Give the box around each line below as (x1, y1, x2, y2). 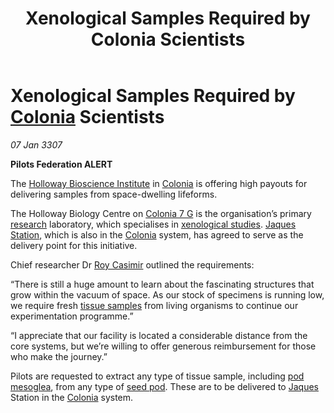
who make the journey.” (10, 350, 108, 362)
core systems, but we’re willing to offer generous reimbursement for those (10, 340, 317, 352)
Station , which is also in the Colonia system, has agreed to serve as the (10, 228, 304, 241)
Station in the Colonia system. (10, 391, 134, 403)
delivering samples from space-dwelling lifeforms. (10, 188, 218, 200)
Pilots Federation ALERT (10, 158, 113, 170)
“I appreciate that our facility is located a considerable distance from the (10, 329, 308, 341)
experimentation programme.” (10, 310, 134, 322)
